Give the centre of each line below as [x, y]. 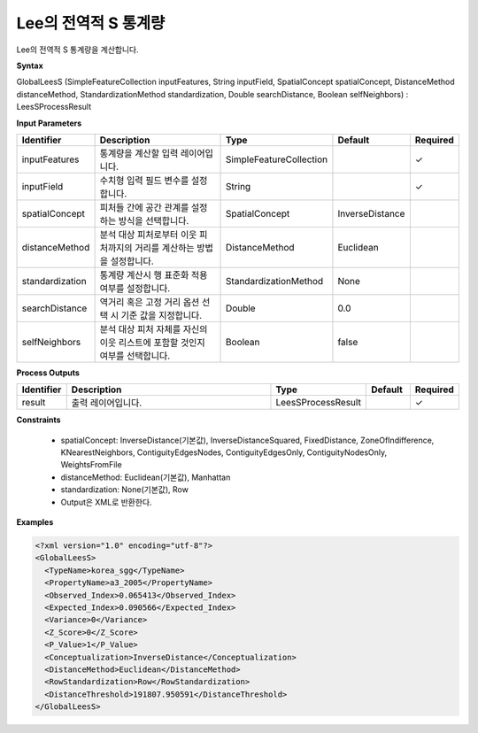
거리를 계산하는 [164, 248]
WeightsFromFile [92, 465]
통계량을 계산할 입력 [139, 153]
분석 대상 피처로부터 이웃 [148, 235]
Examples [35, 522]
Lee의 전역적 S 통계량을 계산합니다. [77, 50]
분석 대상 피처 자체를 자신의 [154, 329]
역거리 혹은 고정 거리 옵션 [150, 302]
